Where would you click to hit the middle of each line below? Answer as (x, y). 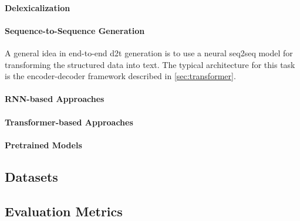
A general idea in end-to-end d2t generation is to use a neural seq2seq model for (149, 52)
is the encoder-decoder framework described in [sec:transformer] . (120, 76)
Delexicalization (38, 7)
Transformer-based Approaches (69, 122)
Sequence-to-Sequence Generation (75, 30)
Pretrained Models (43, 144)
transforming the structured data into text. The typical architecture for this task (150, 64)
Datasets (31, 176)
